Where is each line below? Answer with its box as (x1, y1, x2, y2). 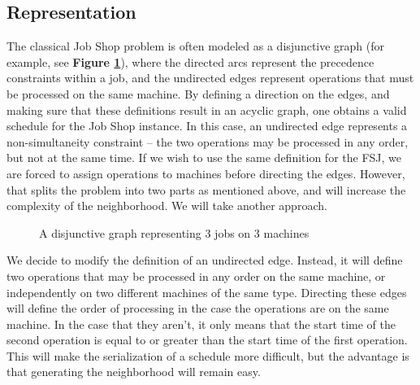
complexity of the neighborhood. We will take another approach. (6, 197, 327, 214)
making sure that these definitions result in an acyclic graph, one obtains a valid (6, 101, 407, 118)
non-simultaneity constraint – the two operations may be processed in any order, (6, 133, 409, 150)
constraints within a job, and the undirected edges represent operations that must (6, 69, 414, 86)
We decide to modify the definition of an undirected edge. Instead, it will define (6, 252, 403, 269)
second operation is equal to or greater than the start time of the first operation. (6, 331, 408, 348)
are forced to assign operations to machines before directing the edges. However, (6, 164, 405, 182)
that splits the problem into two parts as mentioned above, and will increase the (6, 181, 406, 198)
